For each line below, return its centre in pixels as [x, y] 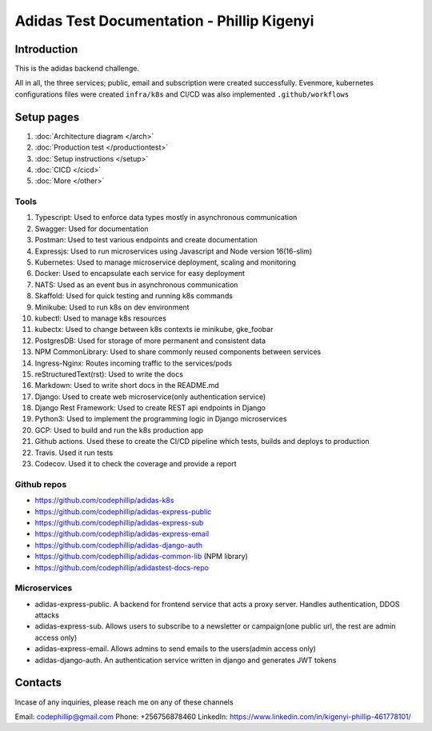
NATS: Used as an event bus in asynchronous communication [136, 285]
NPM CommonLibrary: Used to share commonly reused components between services [178, 352]
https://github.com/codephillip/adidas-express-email [122, 534]
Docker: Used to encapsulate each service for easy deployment [140, 274]
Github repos [41, 484]
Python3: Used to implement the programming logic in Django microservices [161, 419]
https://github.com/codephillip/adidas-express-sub [119, 522]
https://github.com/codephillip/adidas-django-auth [119, 545]
